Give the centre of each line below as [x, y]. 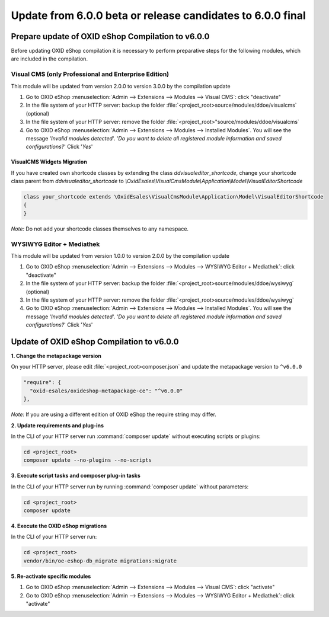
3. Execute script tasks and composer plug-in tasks [76, 476]
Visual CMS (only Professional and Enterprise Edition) [90, 74]
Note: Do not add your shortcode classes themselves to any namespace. [100, 229]
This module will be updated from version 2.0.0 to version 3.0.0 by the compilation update [121, 86]
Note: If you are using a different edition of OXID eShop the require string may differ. [114, 414]
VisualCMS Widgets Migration [49, 162]
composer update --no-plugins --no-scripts [88, 460]
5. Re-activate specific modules [51, 576]
